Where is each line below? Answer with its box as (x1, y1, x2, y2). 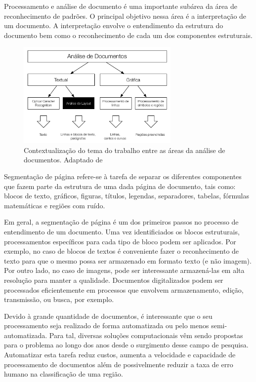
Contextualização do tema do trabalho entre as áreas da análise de (24, 145, 225, 155)
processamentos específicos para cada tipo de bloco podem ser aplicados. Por (4, 236, 236, 246)
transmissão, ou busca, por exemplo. (4, 294, 114, 305)
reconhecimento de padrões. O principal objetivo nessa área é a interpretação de (4, 10, 247, 21)
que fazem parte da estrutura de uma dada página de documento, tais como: (4, 181, 236, 191)
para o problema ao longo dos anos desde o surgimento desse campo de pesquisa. (4, 340, 249, 350)
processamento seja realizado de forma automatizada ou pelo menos (4, 320, 209, 331)
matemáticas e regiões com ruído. (4, 200, 105, 210)
